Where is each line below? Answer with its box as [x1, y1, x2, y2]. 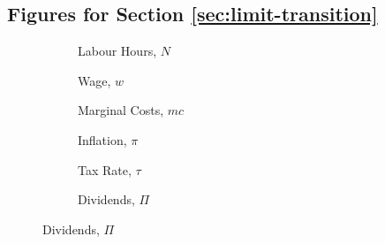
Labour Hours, [78, 42, 157, 60]
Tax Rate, [78, 160, 132, 179]
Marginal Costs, [78, 101, 164, 119]
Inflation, [78, 130, 127, 149]
